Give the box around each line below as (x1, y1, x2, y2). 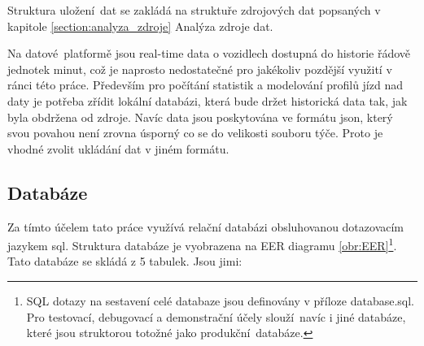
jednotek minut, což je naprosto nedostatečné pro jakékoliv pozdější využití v (7, 60, 392, 77)
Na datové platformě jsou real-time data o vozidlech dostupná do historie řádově (7, 45, 411, 62)
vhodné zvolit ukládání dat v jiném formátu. (7, 140, 229, 157)
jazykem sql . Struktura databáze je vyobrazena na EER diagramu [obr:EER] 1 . (7, 235, 397, 253)
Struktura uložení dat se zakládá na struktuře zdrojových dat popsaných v (7, 2, 381, 18)
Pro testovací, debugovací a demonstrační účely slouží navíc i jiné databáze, (26, 308, 406, 325)
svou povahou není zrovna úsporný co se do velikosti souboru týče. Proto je (7, 124, 383, 141)
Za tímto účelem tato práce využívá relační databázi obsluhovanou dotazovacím (7, 218, 404, 235)
